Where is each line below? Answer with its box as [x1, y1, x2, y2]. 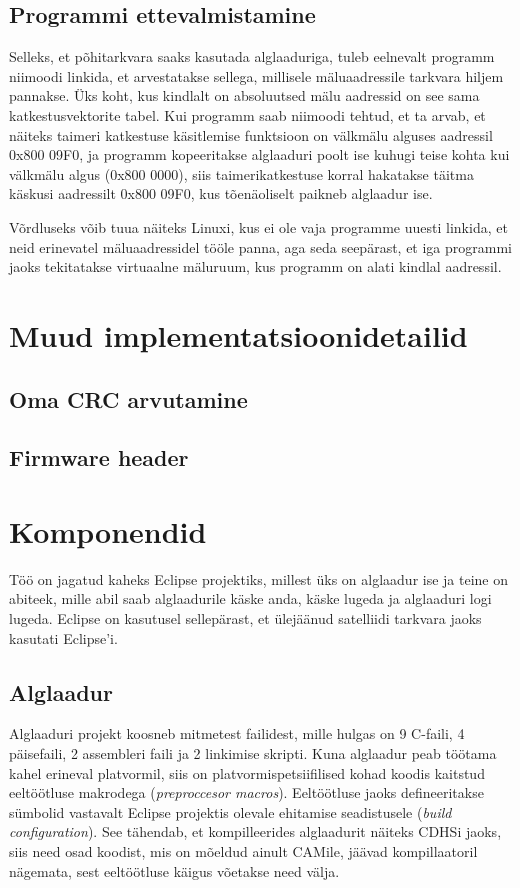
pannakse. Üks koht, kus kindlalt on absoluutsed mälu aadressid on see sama [9, 85, 480, 106]
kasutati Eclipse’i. [9, 627, 118, 648]
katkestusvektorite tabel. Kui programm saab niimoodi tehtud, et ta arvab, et [9, 104, 486, 125]
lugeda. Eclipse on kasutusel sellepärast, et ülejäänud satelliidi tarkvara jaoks [9, 607, 482, 628]
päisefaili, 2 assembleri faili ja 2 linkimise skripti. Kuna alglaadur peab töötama [9, 742, 497, 763]
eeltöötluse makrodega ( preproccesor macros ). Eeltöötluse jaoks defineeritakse [9, 782, 484, 803]
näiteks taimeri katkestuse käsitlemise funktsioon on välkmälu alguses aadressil [9, 124, 493, 145]
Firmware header [9, 442, 189, 473]
